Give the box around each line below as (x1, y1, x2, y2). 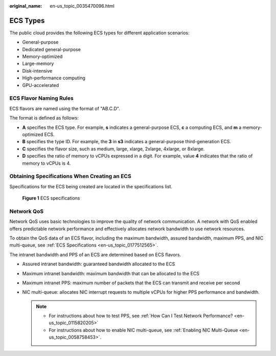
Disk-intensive (22, 68, 53, 74)
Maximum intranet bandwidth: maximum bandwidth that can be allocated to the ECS (22, 270, 199, 276)
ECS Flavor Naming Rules (9, 95, 74, 102)
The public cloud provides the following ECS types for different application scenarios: (9, 30, 190, 36)
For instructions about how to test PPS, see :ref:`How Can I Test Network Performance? (49, 313, 233, 319)
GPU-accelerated (22, 82, 59, 88)
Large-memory (22, 60, 54, 66)
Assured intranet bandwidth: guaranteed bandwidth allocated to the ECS (22, 261, 175, 267)
